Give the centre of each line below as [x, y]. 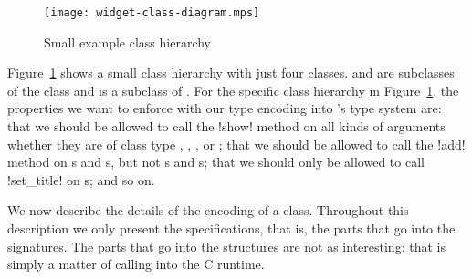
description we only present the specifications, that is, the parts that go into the [231, 228]
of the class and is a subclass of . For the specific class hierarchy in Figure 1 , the [233, 90]
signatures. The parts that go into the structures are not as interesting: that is [226, 246]
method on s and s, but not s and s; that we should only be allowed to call [216, 162]
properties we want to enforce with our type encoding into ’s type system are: [225, 108]
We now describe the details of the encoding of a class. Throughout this [208, 210]
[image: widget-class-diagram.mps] [152, 13]
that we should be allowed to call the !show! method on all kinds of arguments [226, 126]
